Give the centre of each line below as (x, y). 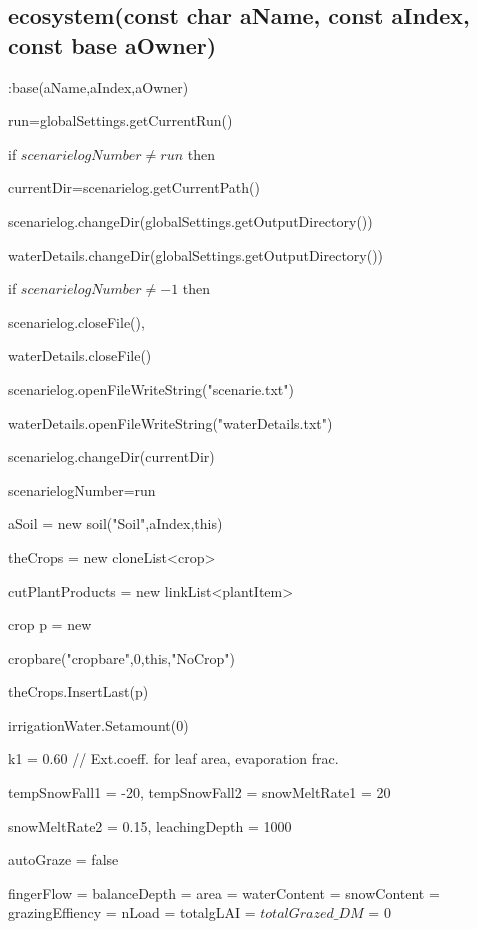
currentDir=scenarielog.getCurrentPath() (134, 187)
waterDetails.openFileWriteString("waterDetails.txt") (170, 422)
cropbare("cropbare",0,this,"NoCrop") (121, 657)
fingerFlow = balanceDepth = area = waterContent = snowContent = (224, 892)
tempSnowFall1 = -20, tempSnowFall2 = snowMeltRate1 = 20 (199, 792)
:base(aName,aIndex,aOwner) (98, 86)
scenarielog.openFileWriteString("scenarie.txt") (151, 388)
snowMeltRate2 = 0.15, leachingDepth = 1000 (150, 825)
